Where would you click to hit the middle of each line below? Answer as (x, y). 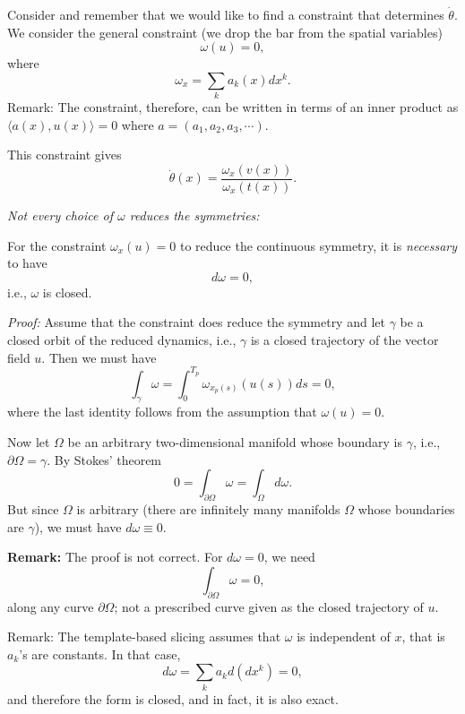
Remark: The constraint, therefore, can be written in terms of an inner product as (233, 107)
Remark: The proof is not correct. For (115, 557)
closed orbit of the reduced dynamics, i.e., (122, 339)
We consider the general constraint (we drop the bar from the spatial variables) (225, 32)
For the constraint (57, 245)
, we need (289, 557)
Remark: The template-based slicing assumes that (144, 637)
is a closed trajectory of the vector (344, 339)
